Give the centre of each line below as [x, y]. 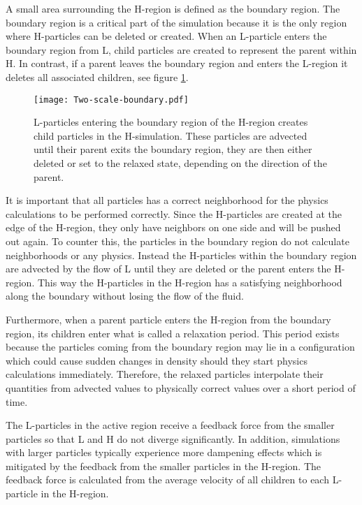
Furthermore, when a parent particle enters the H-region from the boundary [168, 319]
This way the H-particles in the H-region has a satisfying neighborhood [190, 282]
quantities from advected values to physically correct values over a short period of [181, 387]
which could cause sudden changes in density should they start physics [157, 360]
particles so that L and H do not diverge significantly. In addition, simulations [173, 438]
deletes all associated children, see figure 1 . [97, 76]
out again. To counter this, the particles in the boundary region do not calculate [178, 241]
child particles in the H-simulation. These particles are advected [171, 135]
